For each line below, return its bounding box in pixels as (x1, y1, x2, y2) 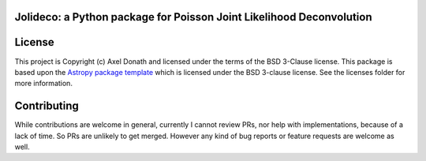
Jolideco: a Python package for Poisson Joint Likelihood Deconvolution (14, 10, 372, 24)
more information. (14, 79, 73, 88)
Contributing (14, 99, 79, 113)
